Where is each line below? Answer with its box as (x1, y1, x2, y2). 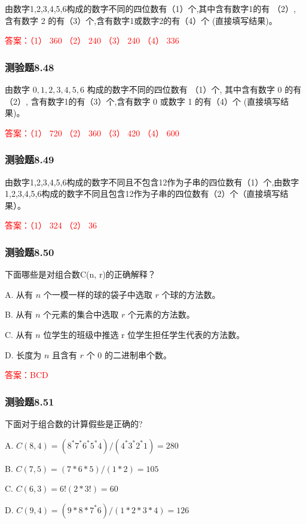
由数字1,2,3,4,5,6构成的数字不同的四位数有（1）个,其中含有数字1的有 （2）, (5, 2, 296, 14)
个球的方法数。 (161, 288, 221, 300)
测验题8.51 (5, 394, 54, 409)
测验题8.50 (5, 244, 54, 259)
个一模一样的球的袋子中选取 (43, 288, 152, 300)
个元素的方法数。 (127, 308, 195, 321)
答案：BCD (5, 368, 48, 381)
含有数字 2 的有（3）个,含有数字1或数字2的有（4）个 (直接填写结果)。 (5, 14, 277, 26)
